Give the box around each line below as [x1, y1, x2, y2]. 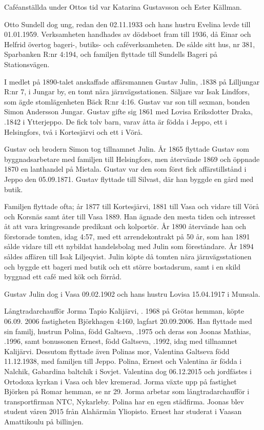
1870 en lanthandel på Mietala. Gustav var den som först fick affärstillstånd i [4, 163, 247, 174]
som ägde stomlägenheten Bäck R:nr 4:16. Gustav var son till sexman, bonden [4, 96, 250, 107]
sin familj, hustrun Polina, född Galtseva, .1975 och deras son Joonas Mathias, [4, 325, 251, 336]
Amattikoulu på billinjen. [4, 416, 84, 426]
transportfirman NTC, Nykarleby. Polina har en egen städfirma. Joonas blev [4, 396, 244, 406]
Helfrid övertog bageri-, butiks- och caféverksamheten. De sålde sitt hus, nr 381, [4, 38, 255, 49]
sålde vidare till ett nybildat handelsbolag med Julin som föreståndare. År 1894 [4, 241, 254, 252]
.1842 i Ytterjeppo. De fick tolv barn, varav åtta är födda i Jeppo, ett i [4, 116, 227, 127]
